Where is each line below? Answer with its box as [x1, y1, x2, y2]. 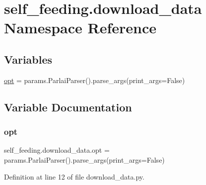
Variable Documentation [4, 99, 132, 114]
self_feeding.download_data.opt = [4, 145, 110, 155]
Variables [4, 51, 53, 67]
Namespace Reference [4, 17, 156, 38]
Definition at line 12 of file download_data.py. [4, 171, 144, 182]
